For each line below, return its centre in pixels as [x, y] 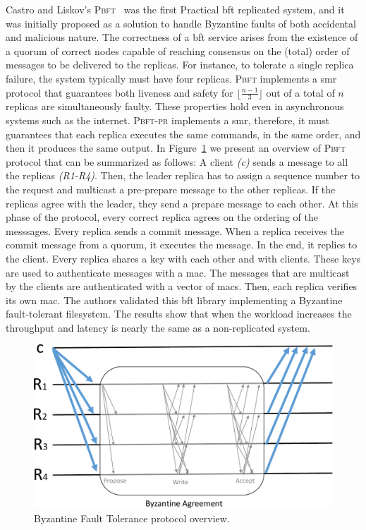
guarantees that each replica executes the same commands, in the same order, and [183, 134]
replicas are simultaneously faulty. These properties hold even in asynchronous [175, 106]
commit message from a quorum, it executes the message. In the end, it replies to [182, 245]
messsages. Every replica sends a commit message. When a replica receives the [175, 230]
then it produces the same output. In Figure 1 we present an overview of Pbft [176, 148]
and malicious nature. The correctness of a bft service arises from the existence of [182, 37]
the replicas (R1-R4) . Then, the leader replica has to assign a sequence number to [183, 175]
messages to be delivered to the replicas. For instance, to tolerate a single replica [180, 65]
